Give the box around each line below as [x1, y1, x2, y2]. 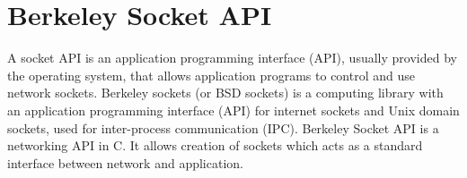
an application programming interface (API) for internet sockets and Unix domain [7, 100, 460, 119]
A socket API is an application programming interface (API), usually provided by [7, 48, 457, 67]
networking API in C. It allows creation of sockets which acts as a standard [7, 136, 423, 155]
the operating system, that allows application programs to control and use [7, 65, 415, 84]
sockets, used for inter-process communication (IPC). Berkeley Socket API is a [7, 118, 439, 137]
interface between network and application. [7, 153, 243, 172]
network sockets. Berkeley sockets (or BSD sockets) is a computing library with [7, 83, 444, 102]
